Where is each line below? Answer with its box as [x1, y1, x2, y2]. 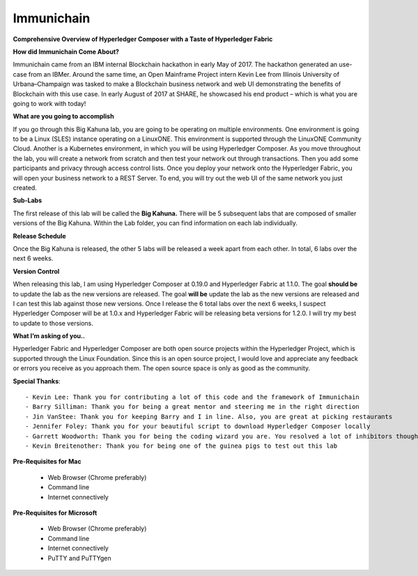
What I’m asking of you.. [13, 332, 85, 340]
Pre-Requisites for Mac [13, 457, 82, 466]
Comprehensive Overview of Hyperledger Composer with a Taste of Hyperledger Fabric [13, 35, 273, 43]
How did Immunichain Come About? [13, 47, 120, 56]
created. [13, 183, 38, 192]
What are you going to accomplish [13, 112, 114, 121]
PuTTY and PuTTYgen [47, 554, 111, 562]
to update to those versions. [13, 319, 94, 327]
